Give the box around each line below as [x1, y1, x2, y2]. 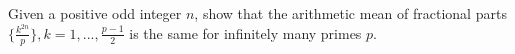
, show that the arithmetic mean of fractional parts [194, 3, 507, 23]
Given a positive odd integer [8, 3, 182, 23]
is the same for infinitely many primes [129, 22, 362, 43]
